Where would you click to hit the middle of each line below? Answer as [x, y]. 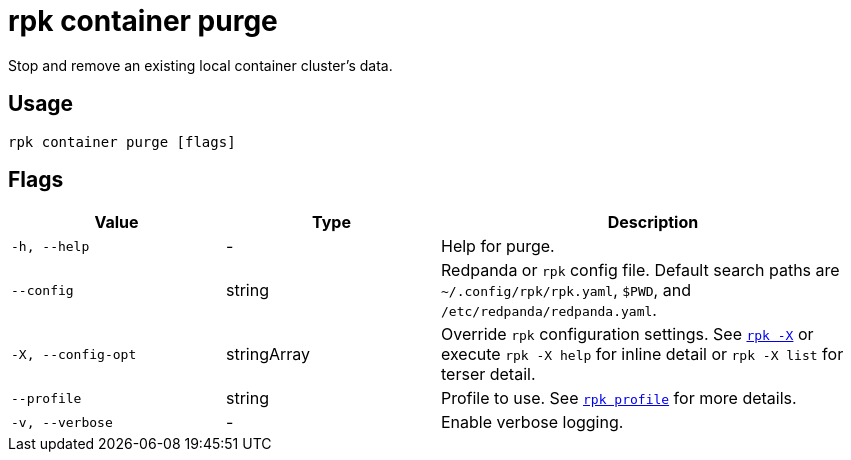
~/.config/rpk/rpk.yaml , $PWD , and [566, 290]
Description [653, 222]
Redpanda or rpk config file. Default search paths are [640, 270]
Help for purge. [498, 246]
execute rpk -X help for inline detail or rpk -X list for [642, 354]
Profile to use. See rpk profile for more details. [619, 398]
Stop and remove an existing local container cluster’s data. [200, 65]
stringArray [268, 354]
